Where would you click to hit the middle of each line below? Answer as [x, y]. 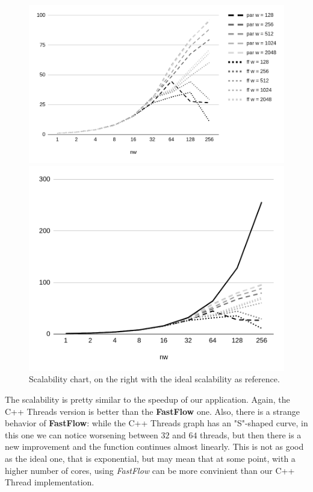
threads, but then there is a [251, 434]
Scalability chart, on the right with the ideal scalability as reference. [154, 379]
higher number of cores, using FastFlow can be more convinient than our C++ [150, 470]
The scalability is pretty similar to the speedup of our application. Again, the [147, 399]
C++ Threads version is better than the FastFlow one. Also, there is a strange [152, 411]
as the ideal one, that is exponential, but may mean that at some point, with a [150, 458]
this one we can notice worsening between [82, 434]
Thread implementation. [50, 482]
